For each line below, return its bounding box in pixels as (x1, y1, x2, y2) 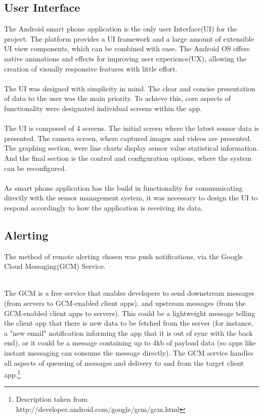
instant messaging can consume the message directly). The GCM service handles (4, 347, 254, 358)
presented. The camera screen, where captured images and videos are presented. (4, 132, 252, 143)
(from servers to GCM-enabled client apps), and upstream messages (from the (4, 298, 246, 308)
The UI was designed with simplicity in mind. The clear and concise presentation (4, 83, 255, 93)
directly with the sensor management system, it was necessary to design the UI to (4, 192, 258, 203)
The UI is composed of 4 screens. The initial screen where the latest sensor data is (4, 123, 259, 133)
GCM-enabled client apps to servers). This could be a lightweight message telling (4, 307, 255, 318)
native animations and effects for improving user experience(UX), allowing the (4, 53, 247, 63)
